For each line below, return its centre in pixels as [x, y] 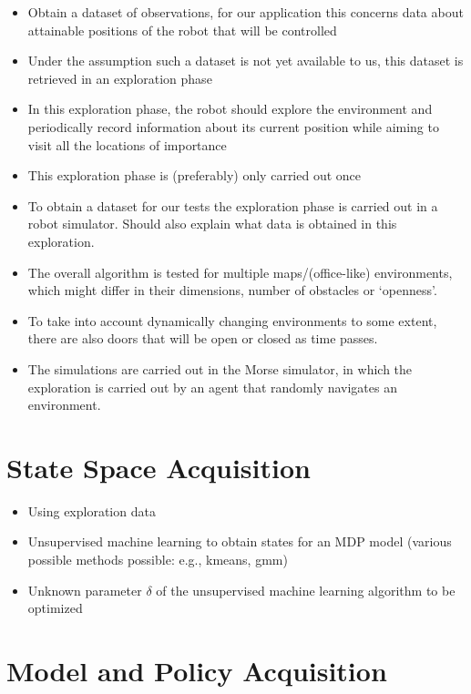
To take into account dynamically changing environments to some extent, [232, 320]
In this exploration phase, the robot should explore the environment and [230, 109]
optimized [55, 608]
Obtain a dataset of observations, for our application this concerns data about [246, 12]
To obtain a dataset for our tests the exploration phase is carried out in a [233, 205]
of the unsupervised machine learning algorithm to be [306, 590]
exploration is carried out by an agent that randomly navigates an [212, 387]
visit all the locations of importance [127, 144]
